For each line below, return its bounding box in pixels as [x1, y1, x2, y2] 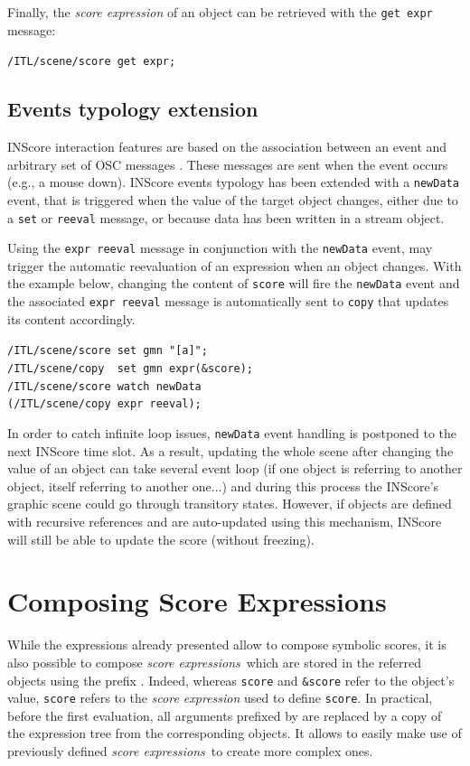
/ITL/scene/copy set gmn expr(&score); [7, 362, 254, 376]
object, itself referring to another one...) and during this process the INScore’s [7, 476, 439, 495]
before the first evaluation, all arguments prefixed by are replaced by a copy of [7, 705, 442, 724]
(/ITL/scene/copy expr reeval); [7, 397, 202, 411]
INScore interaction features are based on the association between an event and [7, 137, 447, 156]
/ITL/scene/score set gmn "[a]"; [7, 344, 208, 358]
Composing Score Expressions [7, 583, 387, 620]
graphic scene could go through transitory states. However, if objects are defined [7, 494, 452, 513]
